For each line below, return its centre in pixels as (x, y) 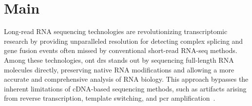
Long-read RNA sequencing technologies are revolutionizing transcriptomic (116, 31)
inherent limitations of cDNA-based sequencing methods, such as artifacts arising (125, 88)
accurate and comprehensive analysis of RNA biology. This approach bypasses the (126, 79)
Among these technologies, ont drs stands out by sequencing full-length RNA (119, 60)
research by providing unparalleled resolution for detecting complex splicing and (124, 41)
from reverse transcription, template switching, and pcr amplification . (110, 98)
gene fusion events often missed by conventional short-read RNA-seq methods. (121, 50)
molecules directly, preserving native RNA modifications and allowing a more (119, 69)
